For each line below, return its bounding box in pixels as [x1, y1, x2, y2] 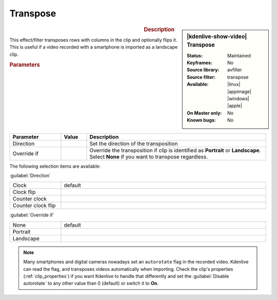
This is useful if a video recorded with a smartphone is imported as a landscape [9, 44, 178, 50]
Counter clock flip [12, 202, 56, 209]
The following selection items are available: [9, 163, 101, 169]
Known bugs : [187, 117, 216, 123]
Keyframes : [187, 59, 213, 66]
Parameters [9, 62, 41, 69]
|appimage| [227, 88, 251, 94]
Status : [187, 52, 203, 58]
